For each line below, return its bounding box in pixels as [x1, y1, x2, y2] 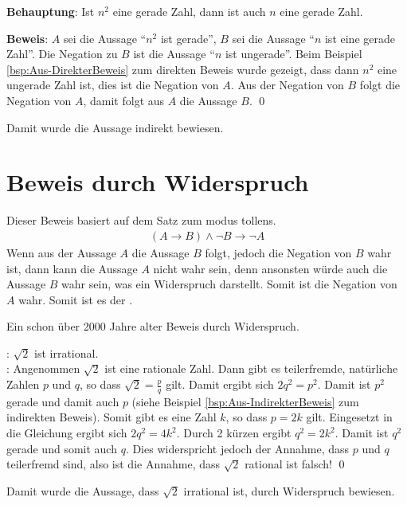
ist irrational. [34, 344, 99, 361]
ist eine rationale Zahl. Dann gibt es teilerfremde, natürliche [104, 360, 398, 377]
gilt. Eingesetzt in [306, 409, 393, 425]
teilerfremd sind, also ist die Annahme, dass [6, 456, 221, 472]
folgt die [359, 76, 401, 93]
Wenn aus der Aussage [6, 244, 116, 260]
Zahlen [6, 376, 40, 393]
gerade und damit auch [6, 393, 119, 409]
